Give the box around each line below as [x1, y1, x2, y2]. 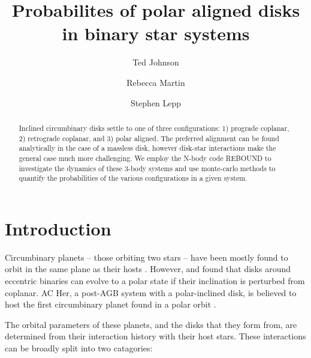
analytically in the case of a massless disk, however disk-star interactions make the [19, 143, 276, 153]
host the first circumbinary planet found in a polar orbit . [5, 298, 216, 311]
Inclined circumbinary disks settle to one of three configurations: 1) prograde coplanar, [19, 123, 289, 133]
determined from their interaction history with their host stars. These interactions [5, 330, 306, 342]
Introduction [5, 216, 111, 240]
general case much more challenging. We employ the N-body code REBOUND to [19, 153, 271, 163]
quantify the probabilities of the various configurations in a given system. [19, 173, 247, 183]
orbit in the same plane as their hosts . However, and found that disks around [5, 262, 291, 275]
